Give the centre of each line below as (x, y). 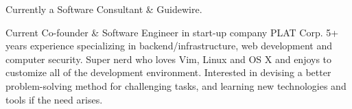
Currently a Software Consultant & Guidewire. (104, 9)
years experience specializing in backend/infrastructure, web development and (169, 46)
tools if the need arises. (54, 99)
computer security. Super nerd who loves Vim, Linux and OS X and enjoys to (169, 59)
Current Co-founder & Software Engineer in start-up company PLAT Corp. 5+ (172, 32)
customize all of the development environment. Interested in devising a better (168, 72)
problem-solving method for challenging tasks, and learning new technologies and (176, 85)
